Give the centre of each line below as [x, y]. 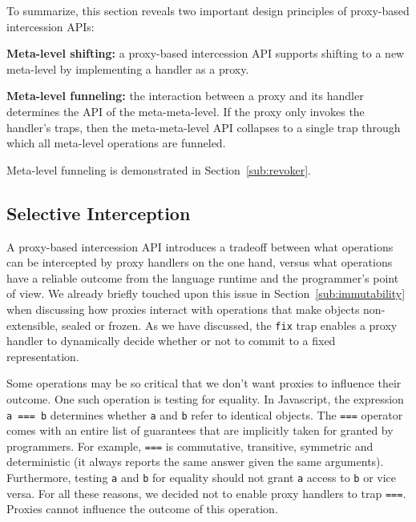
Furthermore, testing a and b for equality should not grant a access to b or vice [202, 478]
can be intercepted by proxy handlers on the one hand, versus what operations [200, 262]
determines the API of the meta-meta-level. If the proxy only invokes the [186, 111]
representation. [43, 356]
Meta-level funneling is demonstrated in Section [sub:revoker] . [159, 169]
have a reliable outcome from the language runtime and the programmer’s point [203, 277]
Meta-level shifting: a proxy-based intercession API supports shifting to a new [206, 53]
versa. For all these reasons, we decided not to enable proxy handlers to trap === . [206, 493]
